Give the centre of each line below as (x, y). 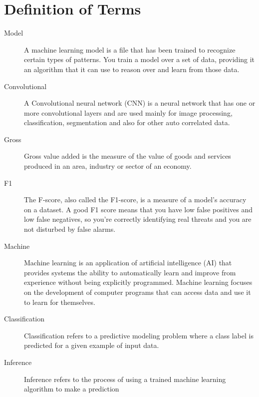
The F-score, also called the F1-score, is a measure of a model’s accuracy (135, 200)
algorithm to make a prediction (72, 389)
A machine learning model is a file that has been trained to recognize (130, 49)
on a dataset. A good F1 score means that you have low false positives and (138, 209)
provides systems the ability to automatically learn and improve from (130, 272)
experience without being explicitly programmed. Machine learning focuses (138, 282)
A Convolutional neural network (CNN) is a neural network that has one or (140, 103)
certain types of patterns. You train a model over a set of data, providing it (139, 59)
